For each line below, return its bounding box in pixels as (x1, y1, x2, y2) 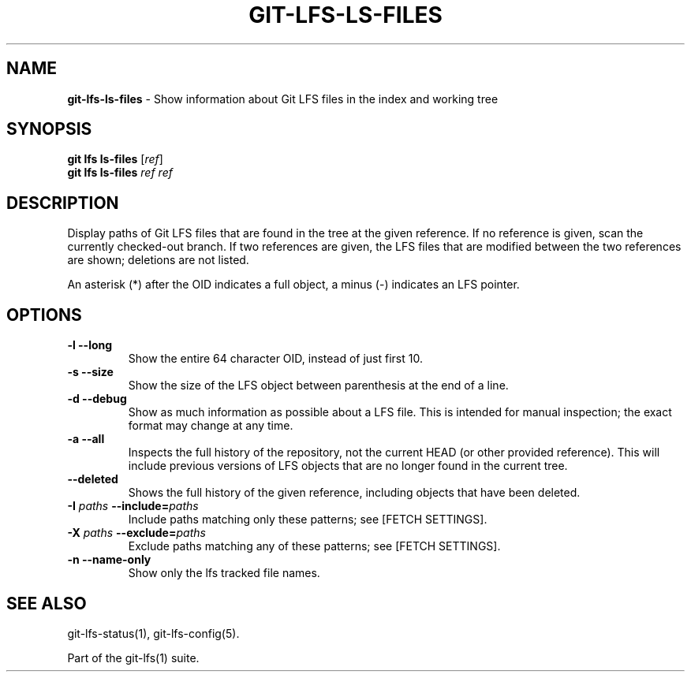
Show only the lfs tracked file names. (128, 566, 320, 580)
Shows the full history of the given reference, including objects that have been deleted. (128, 486, 581, 500)
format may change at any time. (128, 419, 293, 433)
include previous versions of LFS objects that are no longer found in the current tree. (128, 459, 568, 473)
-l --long (67, 338, 113, 352)
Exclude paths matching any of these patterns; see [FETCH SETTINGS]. (128, 539, 501, 553)
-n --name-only (67, 553, 151, 567)
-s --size (67, 365, 114, 379)
